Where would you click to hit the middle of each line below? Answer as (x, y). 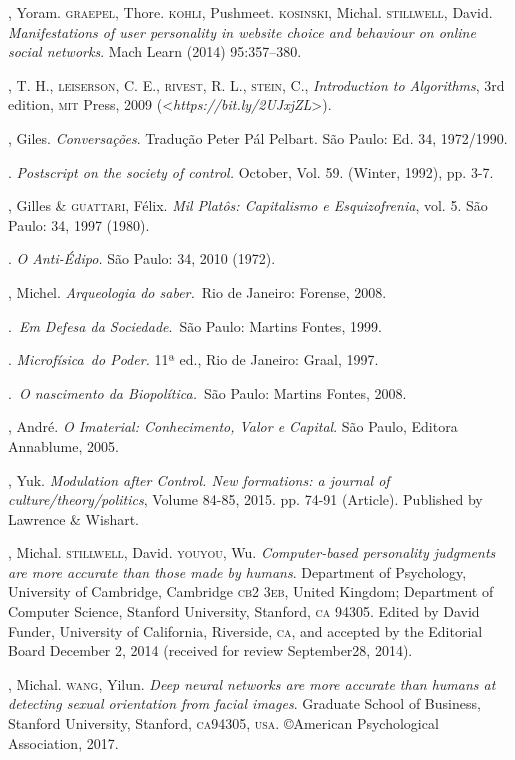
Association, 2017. (63, 742)
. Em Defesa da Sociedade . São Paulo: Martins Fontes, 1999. (195, 325)
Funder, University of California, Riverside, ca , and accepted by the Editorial (245, 630)
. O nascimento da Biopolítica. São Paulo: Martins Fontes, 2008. (207, 392)
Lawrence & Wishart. (74, 518)
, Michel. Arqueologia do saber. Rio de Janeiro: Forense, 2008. (197, 291)
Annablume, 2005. (63, 445)
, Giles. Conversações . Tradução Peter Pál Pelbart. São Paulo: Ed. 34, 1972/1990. (258, 137)
